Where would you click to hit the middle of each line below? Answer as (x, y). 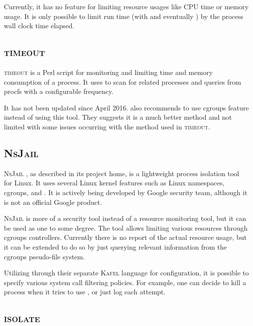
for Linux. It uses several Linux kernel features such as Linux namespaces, (114, 183)
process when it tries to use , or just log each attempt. (85, 292)
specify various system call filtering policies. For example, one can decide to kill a (125, 282)
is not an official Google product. (53, 202)
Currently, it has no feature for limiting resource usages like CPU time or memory (126, 6)
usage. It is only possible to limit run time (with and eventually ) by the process (124, 16)
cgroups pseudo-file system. (45, 256)
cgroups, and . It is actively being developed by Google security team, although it (126, 192)
